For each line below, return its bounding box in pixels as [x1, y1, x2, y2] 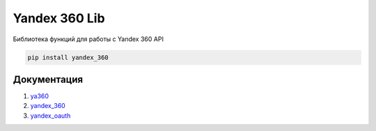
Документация [13, 73, 84, 85]
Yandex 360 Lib [13, 10, 105, 26]
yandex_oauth [30, 111, 71, 120]
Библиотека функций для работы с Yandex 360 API [13, 35, 164, 43]
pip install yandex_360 [27, 53, 109, 61]
